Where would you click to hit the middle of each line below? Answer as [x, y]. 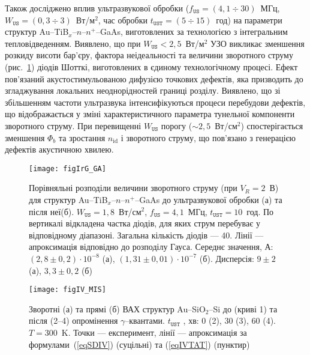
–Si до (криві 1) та [243, 308]
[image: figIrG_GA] [67, 168]
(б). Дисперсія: [227, 258]
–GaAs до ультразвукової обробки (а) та [209, 199]
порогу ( [177, 125]
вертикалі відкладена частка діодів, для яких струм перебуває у [145, 223]
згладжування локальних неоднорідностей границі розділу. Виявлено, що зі [143, 90]
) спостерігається [272, 125]
